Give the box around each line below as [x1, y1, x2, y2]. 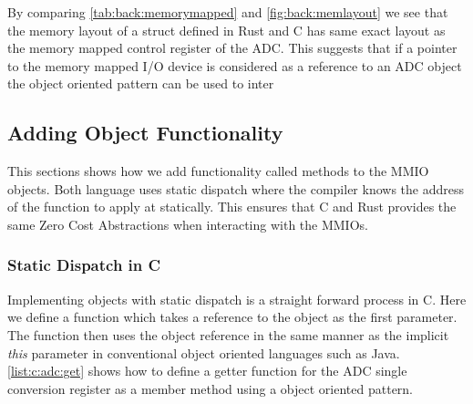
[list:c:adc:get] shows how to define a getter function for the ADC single [7, 361, 407, 380]
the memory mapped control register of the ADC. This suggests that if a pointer [7, 38, 458, 57]
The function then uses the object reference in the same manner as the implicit [7, 325, 449, 344]
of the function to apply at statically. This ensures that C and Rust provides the [7, 197, 457, 216]
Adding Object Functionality [7, 119, 283, 147]
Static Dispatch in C [7, 254, 161, 276]
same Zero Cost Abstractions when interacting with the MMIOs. [7, 214, 368, 233]
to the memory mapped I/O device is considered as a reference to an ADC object [7, 56, 462, 75]
